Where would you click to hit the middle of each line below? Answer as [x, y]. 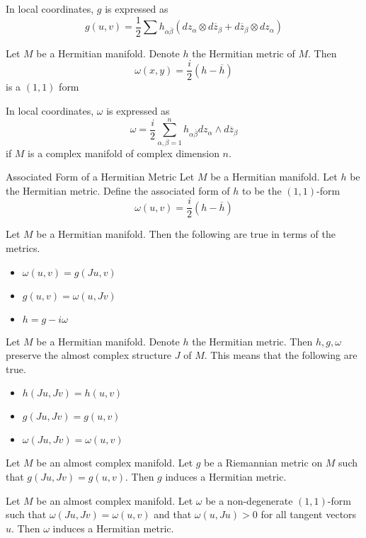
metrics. [23, 248]
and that [173, 514]
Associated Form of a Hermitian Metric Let [100, 177]
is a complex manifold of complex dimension [124, 153]
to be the [262, 190]
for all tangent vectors [309, 514]
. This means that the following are [281, 355]
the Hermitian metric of [244, 53]
